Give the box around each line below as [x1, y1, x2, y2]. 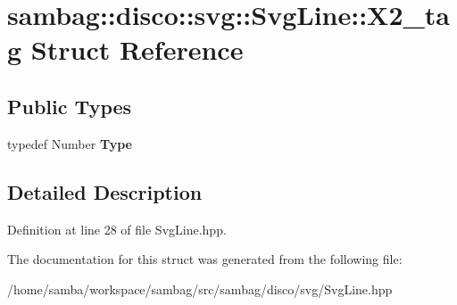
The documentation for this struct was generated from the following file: [7, 250, 403, 268]
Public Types [7, 92, 132, 120]
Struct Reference [30, 31, 244, 68]
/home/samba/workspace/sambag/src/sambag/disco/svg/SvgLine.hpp [7, 279, 393, 298]
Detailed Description [7, 177, 203, 205]
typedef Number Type [7, 134, 132, 152]
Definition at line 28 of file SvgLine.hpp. [7, 219, 227, 238]
